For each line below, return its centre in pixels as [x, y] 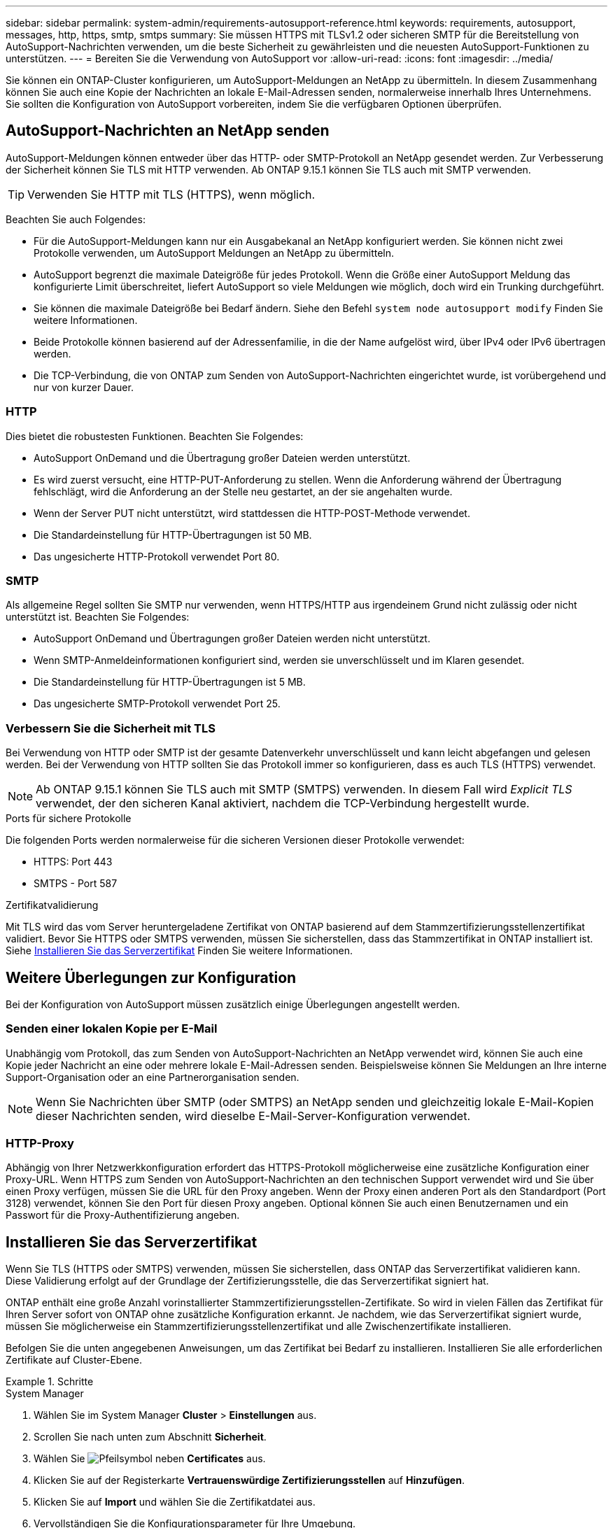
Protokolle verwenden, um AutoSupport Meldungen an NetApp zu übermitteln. [214, 253]
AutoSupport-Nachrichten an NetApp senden [168, 131]
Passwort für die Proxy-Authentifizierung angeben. [123, 1215]
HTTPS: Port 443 [73, 862]
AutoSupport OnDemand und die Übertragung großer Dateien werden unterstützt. [222, 458]
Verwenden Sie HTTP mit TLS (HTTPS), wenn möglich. [171, 194]
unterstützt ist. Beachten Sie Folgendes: [98, 617]
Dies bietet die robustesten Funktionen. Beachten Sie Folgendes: [155, 436]
